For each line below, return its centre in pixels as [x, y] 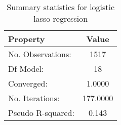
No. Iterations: [34, 98]
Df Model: [26, 69]
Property [27, 39]
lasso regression [61, 18]
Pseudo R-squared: [41, 113]
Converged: [28, 83]
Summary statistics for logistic [61, 7]
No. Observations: [40, 54]
